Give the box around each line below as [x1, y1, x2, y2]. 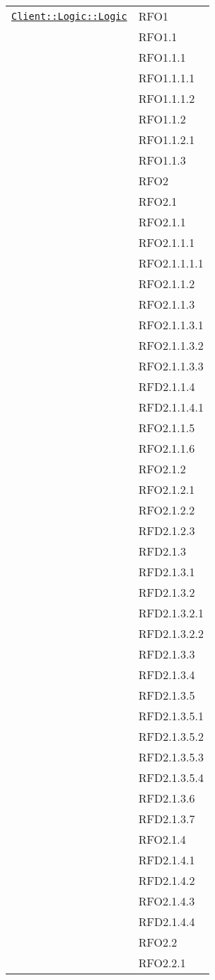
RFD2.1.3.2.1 [138, 605, 204, 621]
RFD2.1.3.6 [138, 790, 195, 806]
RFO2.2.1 [138, 954, 186, 971]
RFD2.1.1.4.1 [138, 399, 204, 415]
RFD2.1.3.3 [138, 646, 195, 662]
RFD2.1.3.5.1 [138, 708, 204, 724]
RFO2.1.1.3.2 [138, 337, 204, 353]
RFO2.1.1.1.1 [138, 255, 204, 271]
